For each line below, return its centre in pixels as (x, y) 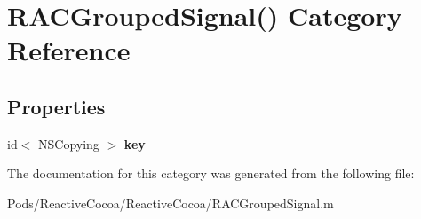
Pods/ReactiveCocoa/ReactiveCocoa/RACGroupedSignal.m (171, 203)
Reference (69, 50)
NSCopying (69, 143)
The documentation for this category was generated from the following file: (211, 173)
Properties (56, 106)
